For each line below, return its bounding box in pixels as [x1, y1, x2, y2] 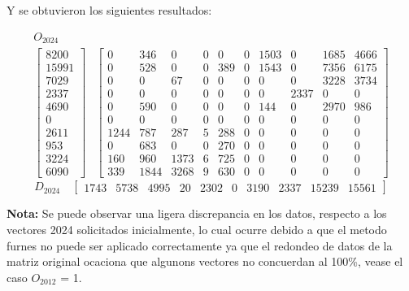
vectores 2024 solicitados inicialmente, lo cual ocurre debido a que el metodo [7, 221, 387, 238]
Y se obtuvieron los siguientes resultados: [7, 2, 212, 18]
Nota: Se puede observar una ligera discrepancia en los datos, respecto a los [7, 205, 387, 222]
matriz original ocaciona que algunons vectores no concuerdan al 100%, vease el [7, 253, 403, 270]
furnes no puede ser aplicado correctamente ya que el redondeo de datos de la [7, 237, 393, 254]
